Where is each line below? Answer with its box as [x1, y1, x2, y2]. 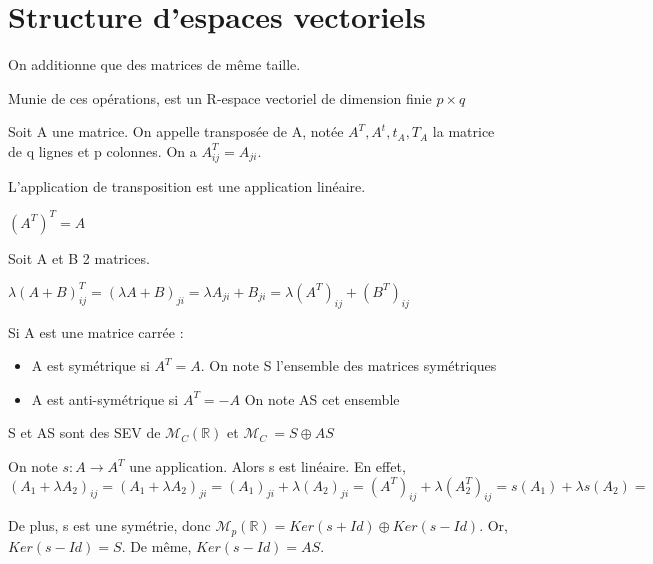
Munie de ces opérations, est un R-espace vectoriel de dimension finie [8, 87, 432, 108]
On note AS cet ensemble [244, 388, 400, 409]
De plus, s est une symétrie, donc [8, 515, 211, 536]
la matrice [432, 121, 495, 142]
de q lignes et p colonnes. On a [8, 140, 197, 161]
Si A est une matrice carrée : [8, 321, 184, 342]
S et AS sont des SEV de [8, 422, 161, 443]
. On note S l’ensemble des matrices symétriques [200, 355, 497, 376]
